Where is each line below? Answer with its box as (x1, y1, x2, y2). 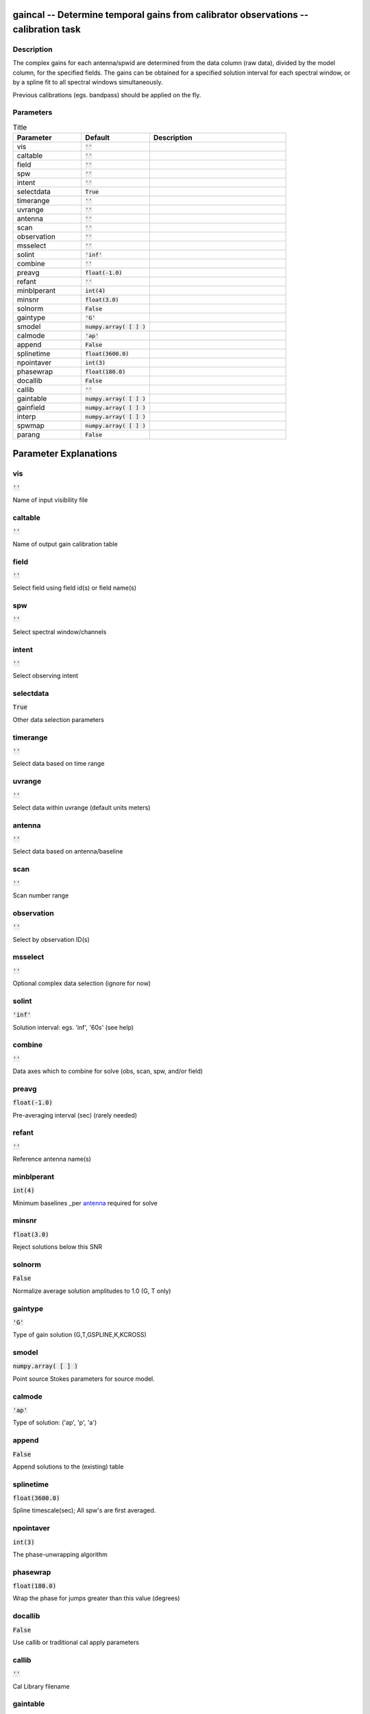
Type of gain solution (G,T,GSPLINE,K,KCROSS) (12, 1331, 147, 1339)
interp (16, 412, 36, 422)
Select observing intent (12, 672, 79, 680)
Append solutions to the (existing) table (12, 1462, 124, 1471)
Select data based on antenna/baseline (12, 847, 123, 856)
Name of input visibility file (12, 496, 88, 504)
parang (16, 430, 40, 439)
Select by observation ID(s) (12, 935, 90, 943)
